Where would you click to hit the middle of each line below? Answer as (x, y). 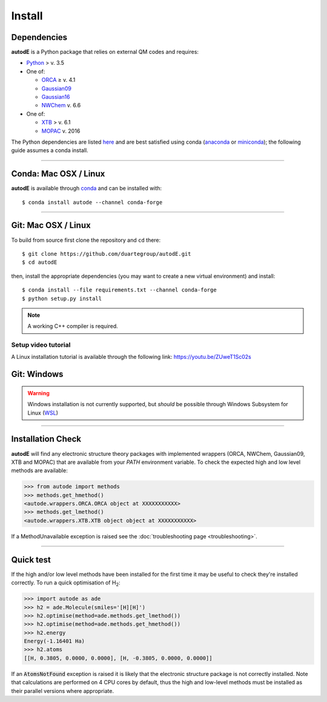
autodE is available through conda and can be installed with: (87, 189)
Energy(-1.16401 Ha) (54, 641)
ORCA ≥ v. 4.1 (58, 80)
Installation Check (46, 439)
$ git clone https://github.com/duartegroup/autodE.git (107, 254)
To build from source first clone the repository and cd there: (86, 240)
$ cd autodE (40, 262)
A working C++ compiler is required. (73, 326)
